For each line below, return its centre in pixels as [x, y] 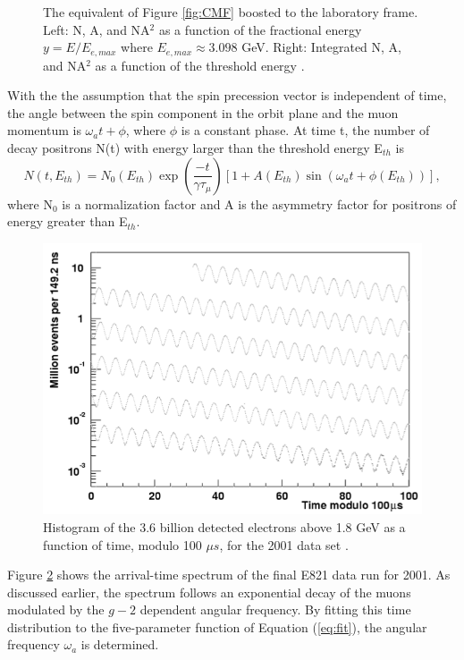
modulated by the [56, 609]
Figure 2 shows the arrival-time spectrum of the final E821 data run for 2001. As [229, 575]
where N [30, 203]
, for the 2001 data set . [284, 544]
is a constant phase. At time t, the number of [305, 130]
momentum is [44, 130]
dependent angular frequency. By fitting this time [275, 609]
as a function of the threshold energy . [200, 65]
